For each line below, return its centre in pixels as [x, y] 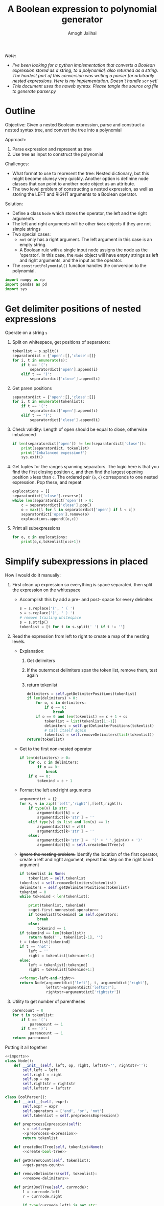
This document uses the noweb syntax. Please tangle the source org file [85, 86]
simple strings [26, 229]
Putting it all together [26, 1047]
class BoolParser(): [26, 1097]
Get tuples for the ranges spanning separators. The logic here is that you [85, 467]
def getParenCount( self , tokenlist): [52, 1160]
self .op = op [36, 1079]
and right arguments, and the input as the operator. [71, 260]
